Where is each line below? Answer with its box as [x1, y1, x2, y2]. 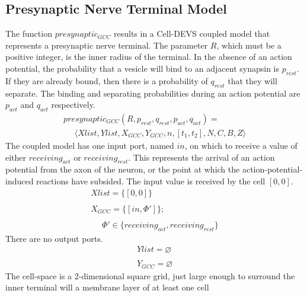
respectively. [51, 98, 95, 111]
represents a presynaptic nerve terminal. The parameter [5, 39, 208, 51]
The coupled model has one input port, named [5, 139, 174, 152]
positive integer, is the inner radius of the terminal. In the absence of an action [5, 50, 292, 63]
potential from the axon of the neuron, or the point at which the [5, 163, 240, 175]
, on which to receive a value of [184, 139, 298, 152]
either [5, 151, 27, 163]
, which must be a [216, 39, 282, 51]
